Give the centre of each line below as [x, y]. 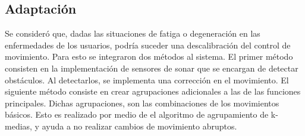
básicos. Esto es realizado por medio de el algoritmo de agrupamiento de [137, 114]
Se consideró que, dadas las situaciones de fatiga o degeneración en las [133, 33]
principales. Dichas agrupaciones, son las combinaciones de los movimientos [142, 103]
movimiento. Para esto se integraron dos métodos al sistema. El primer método [149, 56]
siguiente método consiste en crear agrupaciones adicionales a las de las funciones [153, 91]
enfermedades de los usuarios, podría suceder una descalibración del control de [148, 45]
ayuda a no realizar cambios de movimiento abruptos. [139, 126]
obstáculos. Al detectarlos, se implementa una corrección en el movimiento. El [147, 80]
